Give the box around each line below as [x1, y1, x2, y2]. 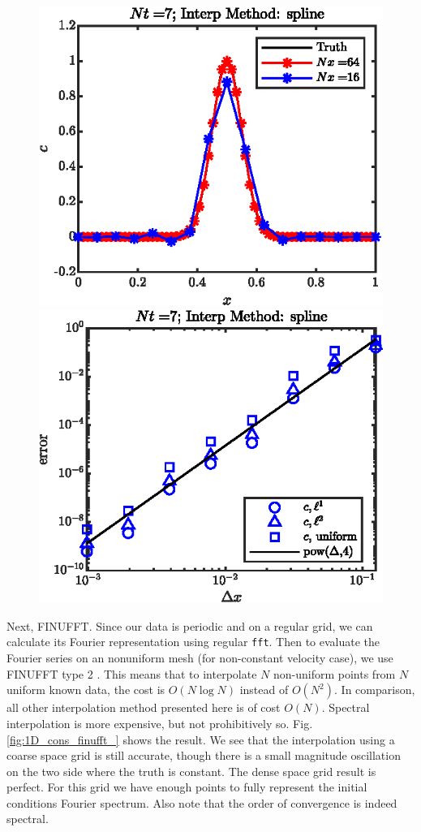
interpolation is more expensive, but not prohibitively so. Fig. [6, 714, 313, 731]
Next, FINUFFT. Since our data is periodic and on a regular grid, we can [6, 617, 373, 634]
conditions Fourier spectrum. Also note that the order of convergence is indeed [6, 794, 397, 811]
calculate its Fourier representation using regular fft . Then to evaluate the [6, 633, 380, 650]
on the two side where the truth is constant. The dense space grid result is [6, 762, 376, 779]
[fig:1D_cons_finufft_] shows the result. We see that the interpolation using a [6, 731, 395, 748]
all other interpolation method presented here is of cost [6, 699, 281, 716]
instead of [239, 681, 289, 698]
